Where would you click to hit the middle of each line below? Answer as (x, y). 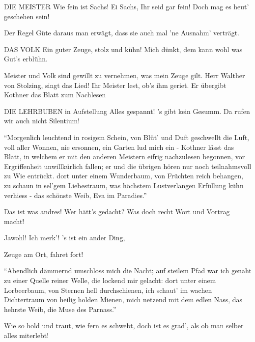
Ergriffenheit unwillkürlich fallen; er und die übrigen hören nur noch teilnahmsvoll (128, 166)
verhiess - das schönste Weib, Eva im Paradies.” (75, 195)
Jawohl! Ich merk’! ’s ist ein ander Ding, (65, 238)
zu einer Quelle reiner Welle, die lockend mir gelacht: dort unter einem (110, 280)
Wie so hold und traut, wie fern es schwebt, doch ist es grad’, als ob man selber (124, 326)
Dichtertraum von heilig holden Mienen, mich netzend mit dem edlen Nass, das (123, 299)
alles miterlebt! (27, 335)
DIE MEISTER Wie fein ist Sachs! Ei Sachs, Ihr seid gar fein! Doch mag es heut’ (127, 6)
